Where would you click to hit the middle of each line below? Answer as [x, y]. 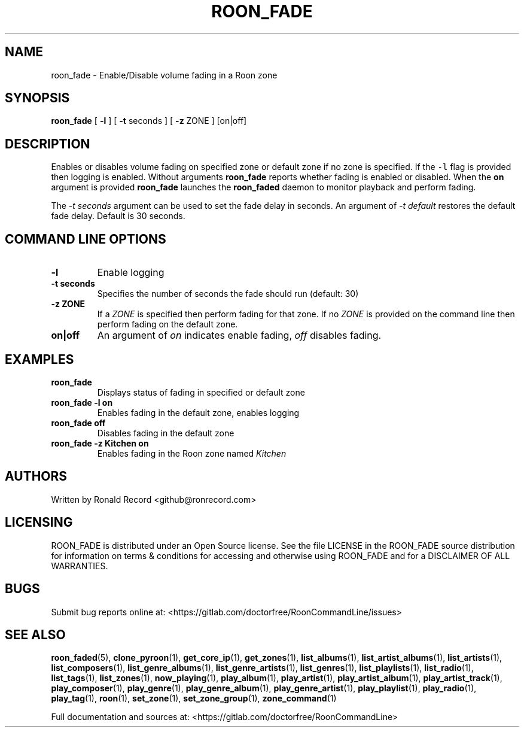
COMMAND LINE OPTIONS [86, 239]
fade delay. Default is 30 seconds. [118, 216]
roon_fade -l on [82, 402]
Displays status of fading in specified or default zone [201, 392]
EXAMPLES [39, 359]
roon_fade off [78, 423]
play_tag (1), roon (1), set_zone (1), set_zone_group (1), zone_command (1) [194, 698]
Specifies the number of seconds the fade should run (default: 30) [228, 294]
